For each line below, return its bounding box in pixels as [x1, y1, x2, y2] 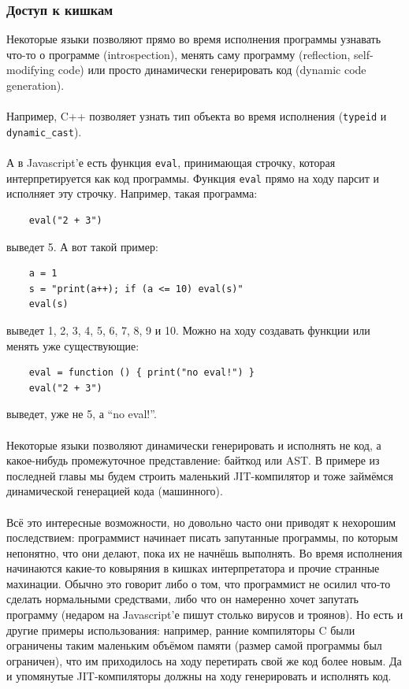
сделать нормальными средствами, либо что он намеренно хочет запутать [6, 591, 359, 607]
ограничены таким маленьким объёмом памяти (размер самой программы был [6, 637, 382, 654]
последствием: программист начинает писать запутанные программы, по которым [6, 529, 398, 546]
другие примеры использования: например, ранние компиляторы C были [6, 621, 355, 638]
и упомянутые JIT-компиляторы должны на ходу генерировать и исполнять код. [6, 668, 392, 684]
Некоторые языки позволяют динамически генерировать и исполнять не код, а [6, 436, 381, 453]
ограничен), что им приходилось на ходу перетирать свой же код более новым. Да [6, 652, 402, 669]
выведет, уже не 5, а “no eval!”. [6, 406, 157, 422]
